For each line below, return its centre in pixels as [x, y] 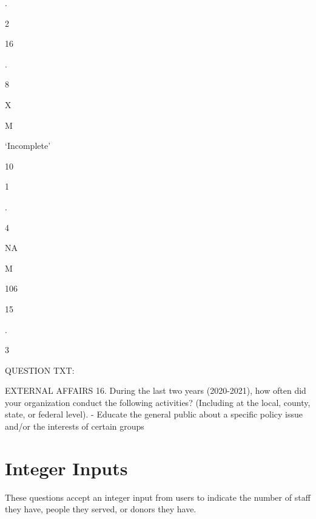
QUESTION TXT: [40, 370]
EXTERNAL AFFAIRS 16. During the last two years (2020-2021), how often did [156, 390]
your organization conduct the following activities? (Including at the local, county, [158, 402]
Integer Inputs [66, 468]
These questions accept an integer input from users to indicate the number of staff [158, 497]
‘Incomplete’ [28, 146]
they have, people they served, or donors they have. [101, 509]
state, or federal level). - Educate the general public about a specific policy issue [154, 414]
